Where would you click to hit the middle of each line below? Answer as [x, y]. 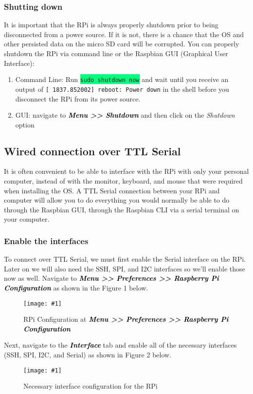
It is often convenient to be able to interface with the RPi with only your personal [126, 171]
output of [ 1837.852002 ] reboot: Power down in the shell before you [122, 89]
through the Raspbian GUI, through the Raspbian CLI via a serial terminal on [122, 209]
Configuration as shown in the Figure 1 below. [76, 288]
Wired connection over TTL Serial [92, 151]
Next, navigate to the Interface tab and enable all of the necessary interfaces [120, 345]
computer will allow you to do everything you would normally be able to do [117, 200]
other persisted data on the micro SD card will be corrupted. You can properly [122, 44]
